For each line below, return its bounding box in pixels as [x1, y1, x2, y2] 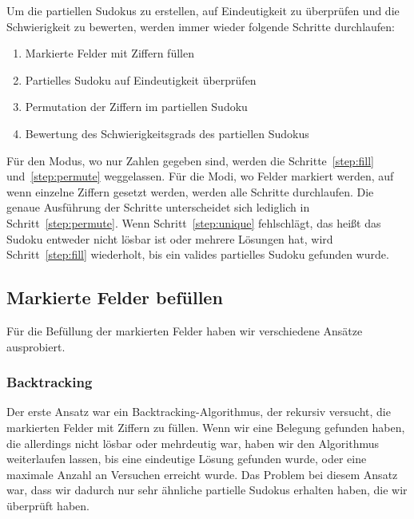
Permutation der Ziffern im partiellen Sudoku [25, 98, 248, 115]
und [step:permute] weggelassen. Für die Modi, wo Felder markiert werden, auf [6, 168, 394, 184]
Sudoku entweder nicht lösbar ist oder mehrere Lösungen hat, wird [6, 230, 333, 247]
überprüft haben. [6, 497, 90, 513]
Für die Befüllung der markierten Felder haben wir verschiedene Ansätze [6, 322, 363, 339]
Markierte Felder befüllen [6, 285, 223, 310]
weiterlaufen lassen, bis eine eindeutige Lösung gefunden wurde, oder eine [6, 450, 367, 467]
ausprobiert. [6, 338, 66, 355]
